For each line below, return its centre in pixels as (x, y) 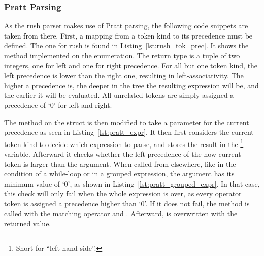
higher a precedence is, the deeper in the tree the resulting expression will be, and (131, 85)
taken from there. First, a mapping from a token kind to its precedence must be (128, 35)
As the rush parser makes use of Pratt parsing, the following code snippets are (126, 26)
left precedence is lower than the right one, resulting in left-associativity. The (124, 75)
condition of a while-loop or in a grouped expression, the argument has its (119, 174)
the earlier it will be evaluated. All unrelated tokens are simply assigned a (119, 95)
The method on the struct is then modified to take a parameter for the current (127, 122)
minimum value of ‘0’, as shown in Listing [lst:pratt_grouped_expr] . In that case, (132, 183)
